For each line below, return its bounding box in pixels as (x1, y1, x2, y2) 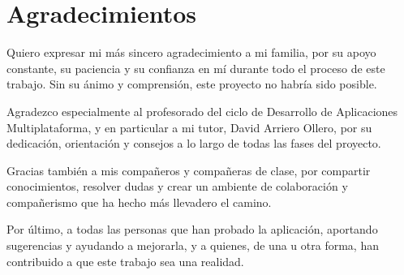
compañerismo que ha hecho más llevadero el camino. (6, 193, 272, 210)
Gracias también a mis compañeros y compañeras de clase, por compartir (6, 161, 371, 178)
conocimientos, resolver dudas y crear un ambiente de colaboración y (6, 178, 348, 195)
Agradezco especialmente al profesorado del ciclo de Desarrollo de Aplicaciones (6, 102, 398, 119)
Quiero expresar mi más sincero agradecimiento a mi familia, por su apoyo (6, 44, 376, 61)
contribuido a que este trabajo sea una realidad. (6, 252, 244, 269)
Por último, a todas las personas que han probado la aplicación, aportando (6, 221, 378, 238)
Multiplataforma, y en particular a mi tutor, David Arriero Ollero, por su (6, 118, 372, 135)
